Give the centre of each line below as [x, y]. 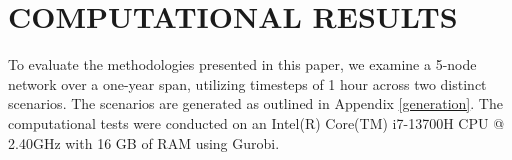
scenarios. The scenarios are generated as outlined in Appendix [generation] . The [255, 103]
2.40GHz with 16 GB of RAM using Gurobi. [144, 142]
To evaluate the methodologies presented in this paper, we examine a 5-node [242, 64]
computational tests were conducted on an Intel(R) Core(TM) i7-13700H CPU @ [256, 122]
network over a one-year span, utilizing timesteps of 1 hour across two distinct [247, 83]
